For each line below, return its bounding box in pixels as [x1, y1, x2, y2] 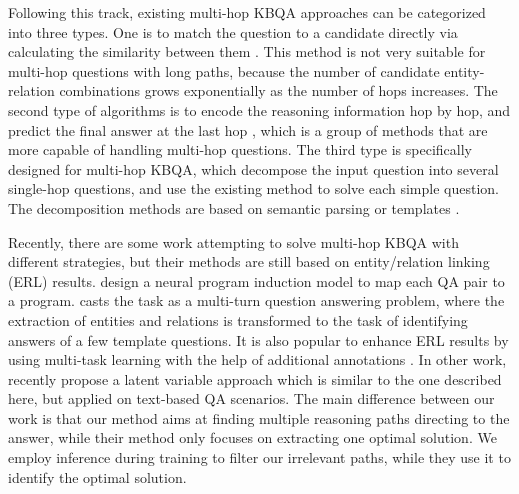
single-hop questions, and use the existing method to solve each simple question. [8, 178, 499, 199]
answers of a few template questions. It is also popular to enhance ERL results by [8, 329, 509, 350]
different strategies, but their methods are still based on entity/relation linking [8, 251, 490, 272]
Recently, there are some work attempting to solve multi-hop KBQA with [8, 231, 459, 252]
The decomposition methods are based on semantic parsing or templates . [8, 197, 460, 218]
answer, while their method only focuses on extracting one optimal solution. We [8, 427, 497, 448]
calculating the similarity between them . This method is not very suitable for [8, 41, 486, 62]
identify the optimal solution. [8, 466, 187, 487]
